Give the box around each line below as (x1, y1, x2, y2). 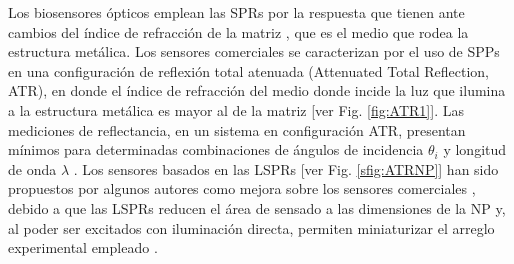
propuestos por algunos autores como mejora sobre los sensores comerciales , (8, 178, 476, 199)
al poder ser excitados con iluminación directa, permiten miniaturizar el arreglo (8, 217, 495, 238)
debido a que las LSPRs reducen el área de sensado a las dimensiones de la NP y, (8, 197, 506, 218)
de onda (8, 158, 57, 179)
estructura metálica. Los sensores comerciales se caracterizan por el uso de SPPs (8, 41, 500, 62)
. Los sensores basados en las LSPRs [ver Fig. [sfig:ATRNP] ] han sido (73, 158, 499, 179)
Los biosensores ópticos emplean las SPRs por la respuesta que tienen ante (8, 2, 465, 22)
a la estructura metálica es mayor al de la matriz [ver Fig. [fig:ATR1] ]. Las (8, 99, 464, 120)
